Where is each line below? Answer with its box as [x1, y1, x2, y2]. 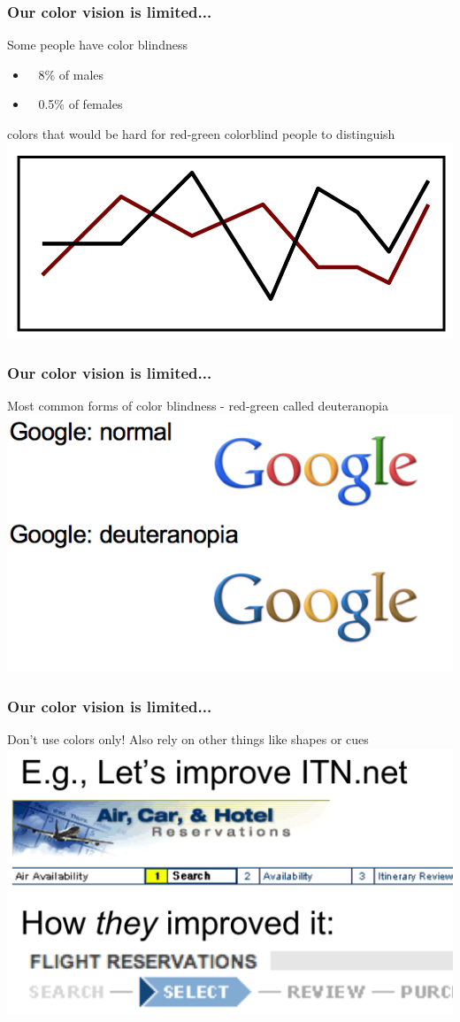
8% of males [38, 65, 104, 83]
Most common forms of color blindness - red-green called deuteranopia [7, 396, 388, 414]
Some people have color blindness [7, 35, 188, 54]
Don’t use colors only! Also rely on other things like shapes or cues [7, 730, 369, 749]
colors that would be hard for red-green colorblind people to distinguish [7, 125, 395, 142]
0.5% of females [38, 95, 123, 113]
